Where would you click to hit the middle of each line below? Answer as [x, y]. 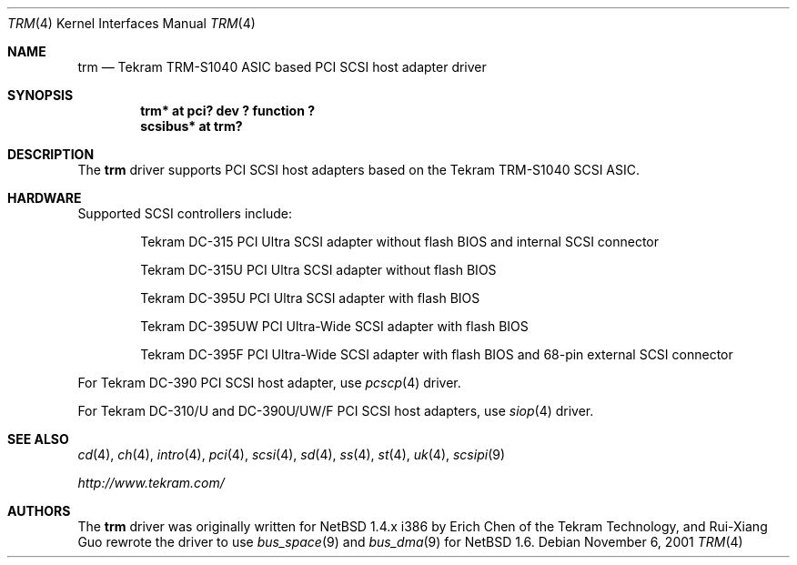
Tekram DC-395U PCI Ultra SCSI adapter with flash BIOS [310, 298]
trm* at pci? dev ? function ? [227, 111]
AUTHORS [39, 511]
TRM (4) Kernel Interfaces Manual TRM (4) [131, 23]
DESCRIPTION [51, 154]
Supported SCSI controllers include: [185, 213]
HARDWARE [45, 198]
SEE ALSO [38, 439]
